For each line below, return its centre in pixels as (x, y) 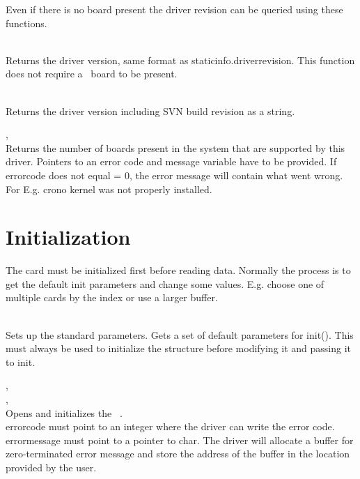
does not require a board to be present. (92, 74)
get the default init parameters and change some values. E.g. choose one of (165, 283)
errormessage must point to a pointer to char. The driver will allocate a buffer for (180, 440)
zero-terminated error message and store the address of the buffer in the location (178, 454)
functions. (26, 23)
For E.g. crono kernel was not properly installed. (109, 189)
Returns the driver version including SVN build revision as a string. (150, 111)
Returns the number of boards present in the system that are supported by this (175, 147)
